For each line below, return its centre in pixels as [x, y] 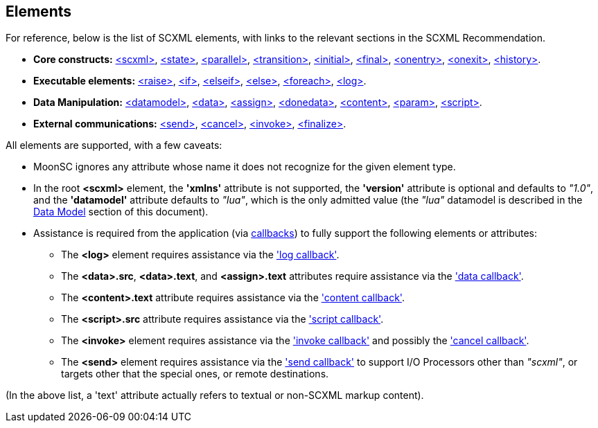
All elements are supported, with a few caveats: [114, 145]
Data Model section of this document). [121, 212]
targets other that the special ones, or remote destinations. [195, 374]
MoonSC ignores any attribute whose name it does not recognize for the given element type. [245, 167]
